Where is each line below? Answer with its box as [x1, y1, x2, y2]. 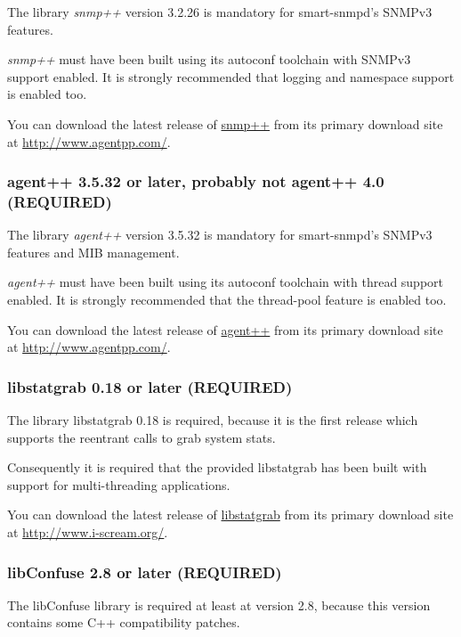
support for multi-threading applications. [7, 475, 230, 494]
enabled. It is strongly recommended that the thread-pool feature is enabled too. [7, 290, 447, 309]
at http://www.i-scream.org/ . [7, 523, 168, 542]
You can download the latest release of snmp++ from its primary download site [7, 114, 443, 133]
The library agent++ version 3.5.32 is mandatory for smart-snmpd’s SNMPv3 [7, 225, 433, 244]
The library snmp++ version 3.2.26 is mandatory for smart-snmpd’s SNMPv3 [7, 3, 433, 20]
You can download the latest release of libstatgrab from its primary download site [7, 505, 454, 524]
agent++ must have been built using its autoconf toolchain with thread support [7, 273, 444, 291]
